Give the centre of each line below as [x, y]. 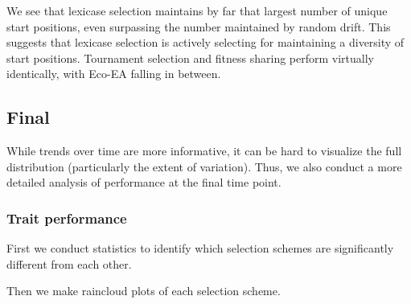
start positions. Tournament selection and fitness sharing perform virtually [190, 58]
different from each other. [69, 263]
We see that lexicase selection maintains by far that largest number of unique [197, 10]
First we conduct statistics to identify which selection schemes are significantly [200, 248]
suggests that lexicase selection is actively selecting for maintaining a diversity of [205, 42]
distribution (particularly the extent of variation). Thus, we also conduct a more [204, 166]
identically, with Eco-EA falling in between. [114, 74]
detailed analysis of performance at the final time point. [144, 182]
